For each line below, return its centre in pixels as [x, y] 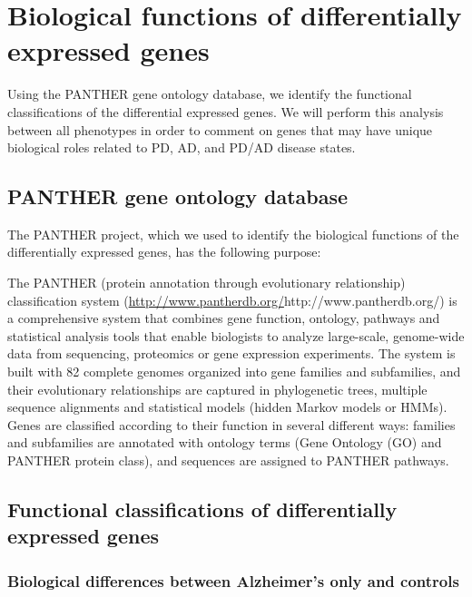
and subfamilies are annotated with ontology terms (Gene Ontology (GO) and [225, 442]
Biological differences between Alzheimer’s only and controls [233, 580]
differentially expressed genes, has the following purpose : [164, 252]
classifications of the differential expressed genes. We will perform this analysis [226, 111]
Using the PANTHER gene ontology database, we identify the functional [210, 94]
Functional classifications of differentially [202, 509]
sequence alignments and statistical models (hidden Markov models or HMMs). [227, 407]
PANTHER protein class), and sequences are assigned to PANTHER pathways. [228, 460]
